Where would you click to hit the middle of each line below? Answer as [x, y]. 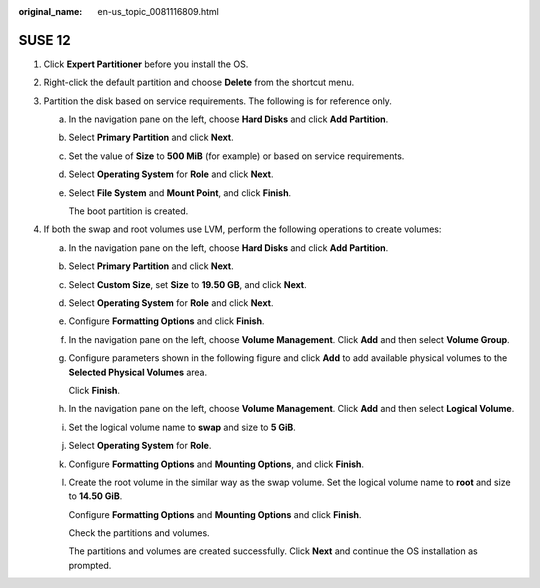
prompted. [90, 565]
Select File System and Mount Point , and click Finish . [180, 192]
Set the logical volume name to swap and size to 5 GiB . [182, 427]
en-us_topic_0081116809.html [158, 11]
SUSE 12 [44, 40]
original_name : [50, 11]
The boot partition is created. [128, 211]
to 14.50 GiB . [95, 496]
